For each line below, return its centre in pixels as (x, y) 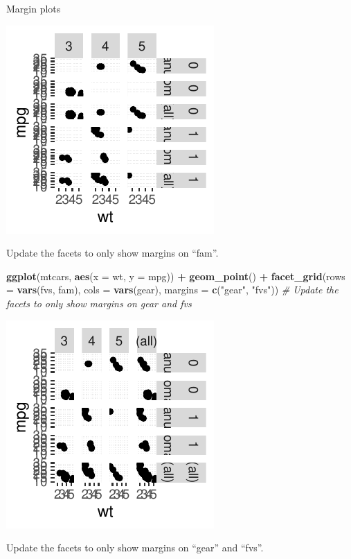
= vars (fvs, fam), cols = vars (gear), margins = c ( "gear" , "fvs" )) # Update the (172, 290)
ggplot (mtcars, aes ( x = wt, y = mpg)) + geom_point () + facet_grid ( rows (176, 276)
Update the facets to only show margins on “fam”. (112, 253)
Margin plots (34, 8)
